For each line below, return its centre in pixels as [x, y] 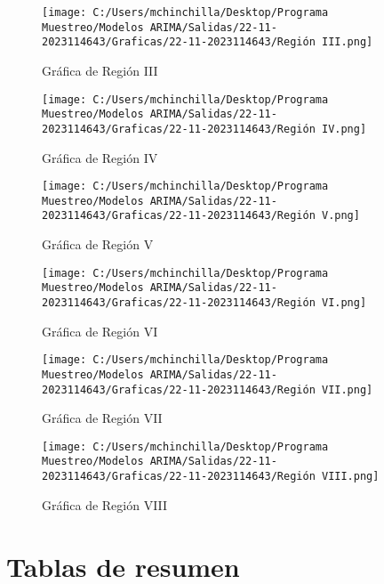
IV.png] [344, 129]
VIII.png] [350, 477]
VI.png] [344, 303]
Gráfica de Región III [100, 70]
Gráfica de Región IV [100, 157]
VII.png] [347, 389]
